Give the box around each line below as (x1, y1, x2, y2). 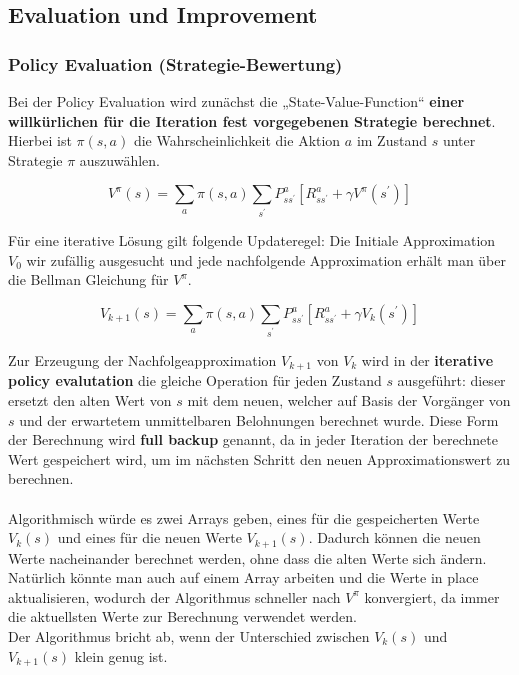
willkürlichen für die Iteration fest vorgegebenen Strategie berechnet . (8, 110, 496, 131)
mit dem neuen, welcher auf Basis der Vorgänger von (187, 389, 511, 410)
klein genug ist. (74, 645, 168, 666)
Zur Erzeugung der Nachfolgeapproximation (8, 349, 277, 370)
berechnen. (8, 468, 74, 489)
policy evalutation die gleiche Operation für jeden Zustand (8, 370, 382, 391)
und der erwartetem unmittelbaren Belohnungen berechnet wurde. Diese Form (19, 409, 499, 430)
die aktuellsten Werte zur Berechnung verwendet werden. (8, 606, 357, 627)
